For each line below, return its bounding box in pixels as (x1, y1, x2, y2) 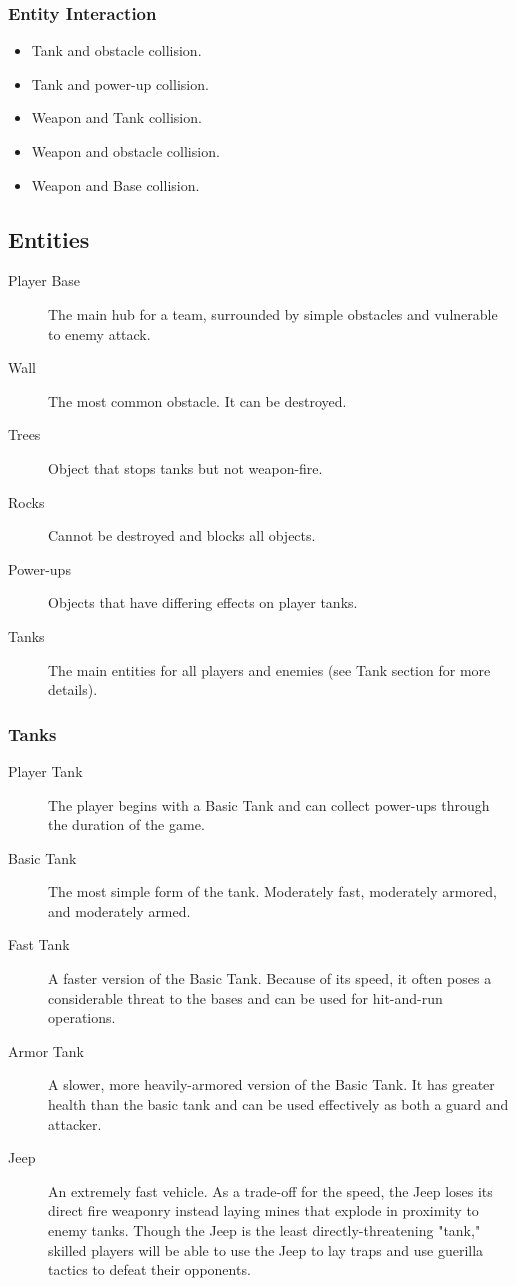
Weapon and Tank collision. (31, 107, 202, 128)
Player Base (8, 270, 81, 291)
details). (48, 679, 98, 700)
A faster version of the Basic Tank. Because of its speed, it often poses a (48, 968, 492, 989)
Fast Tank (8, 934, 70, 955)
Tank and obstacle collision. (31, 40, 202, 61)
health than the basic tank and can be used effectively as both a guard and (48, 1094, 509, 1115)
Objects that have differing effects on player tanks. (48, 592, 358, 613)
